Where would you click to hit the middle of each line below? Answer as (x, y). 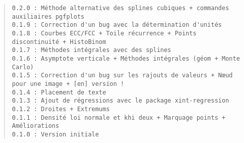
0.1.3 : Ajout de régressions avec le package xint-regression (120, 101)
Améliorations (35, 126)
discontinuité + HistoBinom (59, 42)
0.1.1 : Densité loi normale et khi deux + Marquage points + (119, 117)
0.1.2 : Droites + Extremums (61, 109)
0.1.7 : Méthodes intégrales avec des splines (91, 50)
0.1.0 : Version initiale (55, 134)
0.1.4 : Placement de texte (59, 92)
